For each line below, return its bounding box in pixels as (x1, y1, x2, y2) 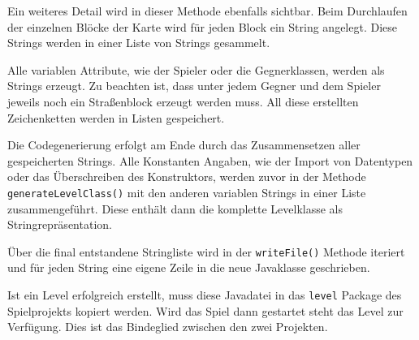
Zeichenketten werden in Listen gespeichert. (7, 109, 225, 126)
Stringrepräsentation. (7, 216, 112, 233)
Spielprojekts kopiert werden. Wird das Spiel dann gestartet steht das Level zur (7, 302, 404, 319)
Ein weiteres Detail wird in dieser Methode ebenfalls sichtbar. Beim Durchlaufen (7, 2, 408, 19)
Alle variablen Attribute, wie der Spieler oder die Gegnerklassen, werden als (7, 61, 385, 78)
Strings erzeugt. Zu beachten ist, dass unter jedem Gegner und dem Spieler (7, 77, 381, 94)
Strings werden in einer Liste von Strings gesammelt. (7, 34, 270, 51)
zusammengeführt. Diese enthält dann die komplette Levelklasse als (7, 200, 343, 217)
